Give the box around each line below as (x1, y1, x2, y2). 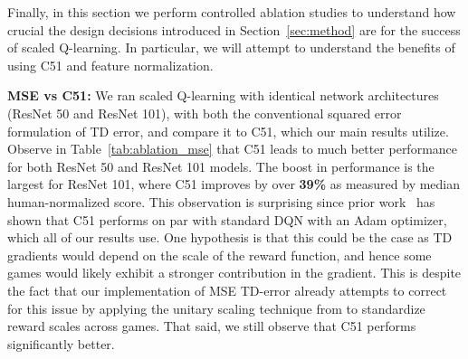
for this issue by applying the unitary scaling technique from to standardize (7, 298, 425, 317)
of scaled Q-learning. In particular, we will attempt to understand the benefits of (7, 38, 455, 57)
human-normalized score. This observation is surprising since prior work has (7, 192, 435, 211)
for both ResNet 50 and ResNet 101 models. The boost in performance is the (7, 156, 435, 175)
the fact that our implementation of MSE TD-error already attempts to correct (7, 280, 447, 299)
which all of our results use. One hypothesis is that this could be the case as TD (7, 228, 453, 247)
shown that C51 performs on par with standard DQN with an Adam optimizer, (7, 210, 447, 229)
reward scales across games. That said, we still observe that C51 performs (7, 316, 416, 335)
